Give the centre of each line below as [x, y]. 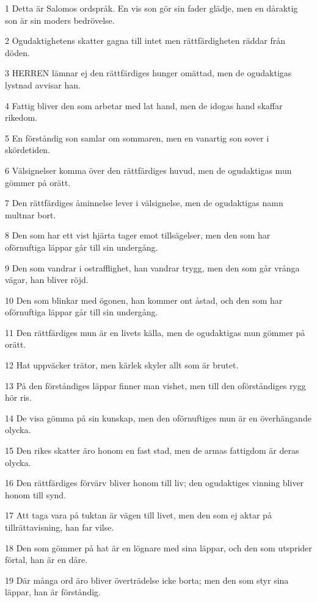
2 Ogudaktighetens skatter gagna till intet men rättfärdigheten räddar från [145, 41]
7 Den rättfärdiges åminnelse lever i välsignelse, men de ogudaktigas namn [144, 203]
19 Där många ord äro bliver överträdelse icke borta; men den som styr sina [147, 580]
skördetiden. [28, 150]
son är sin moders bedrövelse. [60, 20]
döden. [17, 52]
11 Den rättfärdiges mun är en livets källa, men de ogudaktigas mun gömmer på [155, 332]
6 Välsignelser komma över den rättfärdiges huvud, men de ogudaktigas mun [148, 170]
